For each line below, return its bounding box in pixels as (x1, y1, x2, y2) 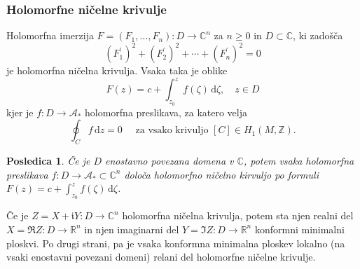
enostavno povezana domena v (105, 153, 234, 167)
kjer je (6, 104, 34, 119)
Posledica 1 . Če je (6, 153, 90, 167)
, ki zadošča (293, 28, 343, 43)
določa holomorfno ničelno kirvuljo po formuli (124, 167, 319, 181)
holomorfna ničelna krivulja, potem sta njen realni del (122, 208, 354, 223)
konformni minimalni (254, 221, 345, 236)
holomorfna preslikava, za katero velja (85, 104, 247, 119)
